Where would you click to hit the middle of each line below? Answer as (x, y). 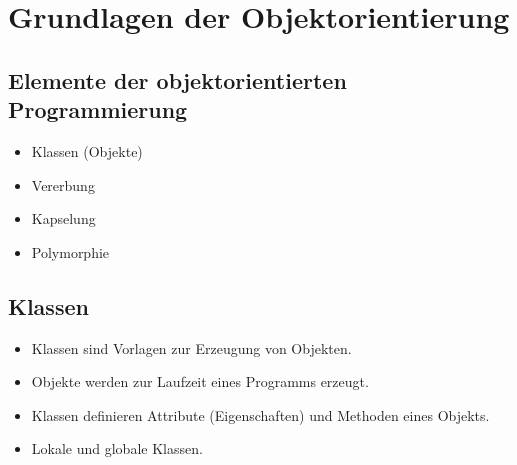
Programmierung (98, 109)
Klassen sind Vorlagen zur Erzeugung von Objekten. (191, 347)
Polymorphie (70, 251)
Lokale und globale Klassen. (117, 448)
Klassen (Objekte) (87, 150)
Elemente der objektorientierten (177, 79)
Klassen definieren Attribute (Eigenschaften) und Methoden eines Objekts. (260, 414)
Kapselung (63, 218)
